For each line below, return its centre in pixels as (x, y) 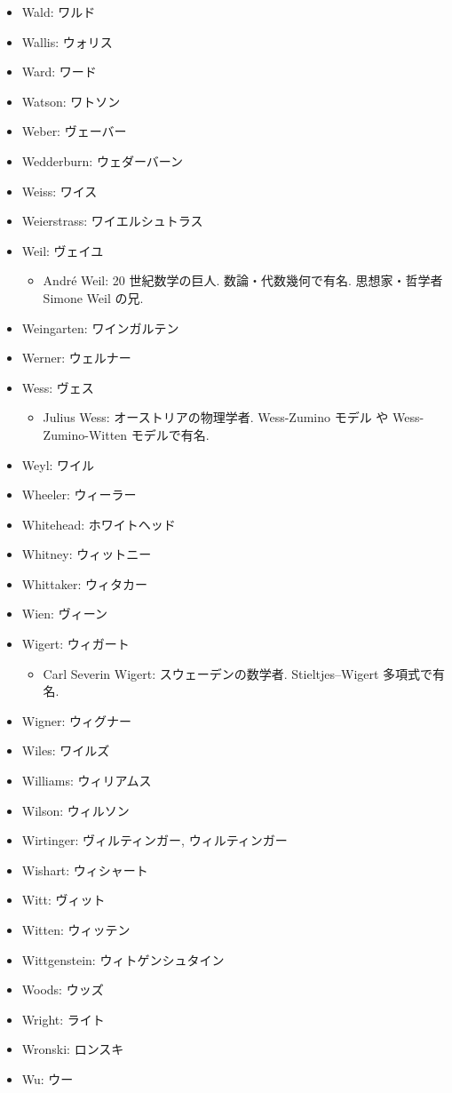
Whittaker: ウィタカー (85, 583)
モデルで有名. (170, 434)
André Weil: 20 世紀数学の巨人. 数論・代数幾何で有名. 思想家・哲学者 (243, 280)
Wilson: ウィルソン (75, 810)
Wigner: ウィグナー (77, 720)
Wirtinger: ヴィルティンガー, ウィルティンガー (155, 840)
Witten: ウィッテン (76, 929)
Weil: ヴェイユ (63, 250)
